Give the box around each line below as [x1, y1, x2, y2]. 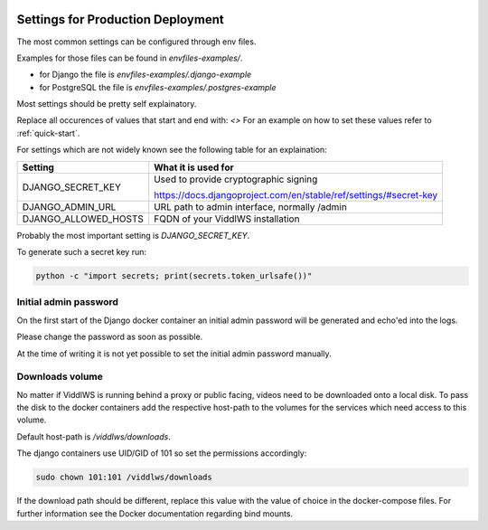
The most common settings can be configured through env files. [16, 36, 257, 47]
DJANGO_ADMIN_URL [22, 200, 117, 213]
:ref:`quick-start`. [16, 128, 80, 138]
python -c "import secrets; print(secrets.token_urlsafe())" [35, 271, 313, 281]
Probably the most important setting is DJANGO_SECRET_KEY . [16, 230, 250, 241]
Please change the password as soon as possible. [16, 331, 203, 343]
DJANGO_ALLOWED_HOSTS [22, 213, 144, 225]
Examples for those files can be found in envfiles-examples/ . [16, 52, 243, 63]
